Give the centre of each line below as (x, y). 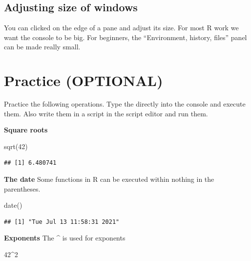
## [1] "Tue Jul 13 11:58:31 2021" (62, 222)
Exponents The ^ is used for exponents (65, 238)
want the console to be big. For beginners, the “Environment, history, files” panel (125, 37)
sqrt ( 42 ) (16, 146)
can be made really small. (42, 47)
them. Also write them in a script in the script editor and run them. (106, 113)
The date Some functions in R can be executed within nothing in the (109, 179)
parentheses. (22, 188)
